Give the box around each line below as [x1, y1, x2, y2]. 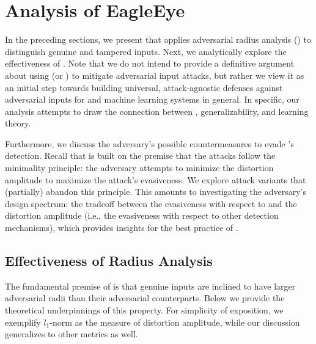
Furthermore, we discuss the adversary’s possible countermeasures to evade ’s [5, 137, 294, 150]
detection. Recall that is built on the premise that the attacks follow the [5, 149, 276, 162]
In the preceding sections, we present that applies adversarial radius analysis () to [5, 33, 311, 46]
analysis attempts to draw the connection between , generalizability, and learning [5, 104, 309, 117]
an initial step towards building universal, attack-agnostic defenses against [5, 81, 283, 93]
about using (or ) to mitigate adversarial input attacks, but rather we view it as [5, 68, 304, 81]
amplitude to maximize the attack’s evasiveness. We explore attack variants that [5, 173, 306, 186]
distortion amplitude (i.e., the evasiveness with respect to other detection [5, 209, 279, 222]
